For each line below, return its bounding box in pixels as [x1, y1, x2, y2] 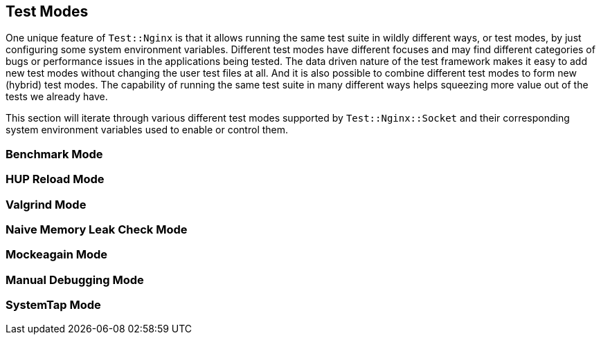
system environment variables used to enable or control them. [6, 124, 289, 136]
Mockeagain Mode [6, 247, 108, 262]
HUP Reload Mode [6, 172, 105, 187]
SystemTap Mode [6, 298, 101, 312]
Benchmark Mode [6, 147, 103, 161]
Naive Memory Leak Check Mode [6, 222, 188, 236]
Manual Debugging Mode [6, 272, 144, 287]
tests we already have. [6, 91, 108, 103]
